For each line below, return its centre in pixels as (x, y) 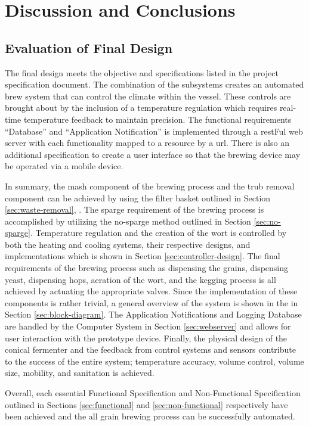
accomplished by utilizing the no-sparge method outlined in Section (128, 221)
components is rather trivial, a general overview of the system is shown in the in (152, 302)
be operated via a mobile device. (64, 166)
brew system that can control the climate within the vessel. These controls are (148, 96)
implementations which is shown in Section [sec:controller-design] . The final (143, 256)
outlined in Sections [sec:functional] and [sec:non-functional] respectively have (146, 404)
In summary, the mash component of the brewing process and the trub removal (150, 186)
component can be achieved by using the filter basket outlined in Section (138, 198)
